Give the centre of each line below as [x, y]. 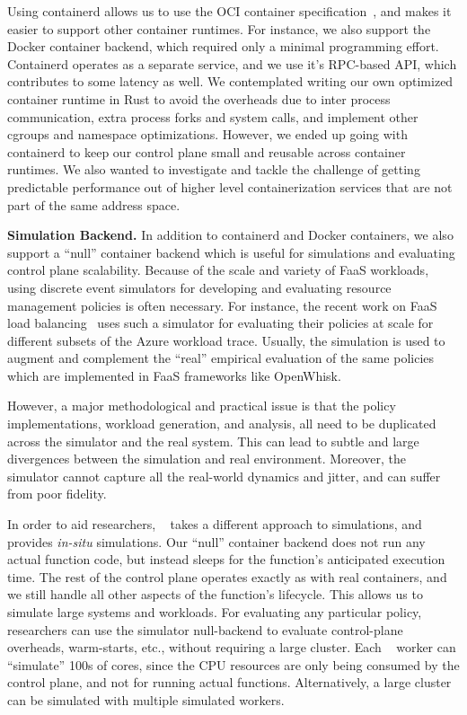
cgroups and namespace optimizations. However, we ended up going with [207, 134]
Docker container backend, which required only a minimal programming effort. [223, 46]
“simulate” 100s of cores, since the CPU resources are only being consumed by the [233, 664]
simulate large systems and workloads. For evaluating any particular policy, [215, 612]
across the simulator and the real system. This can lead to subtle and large [213, 441]
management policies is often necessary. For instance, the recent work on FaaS [222, 305]
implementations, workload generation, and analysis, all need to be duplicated [222, 424]
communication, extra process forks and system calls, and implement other [213, 116]
